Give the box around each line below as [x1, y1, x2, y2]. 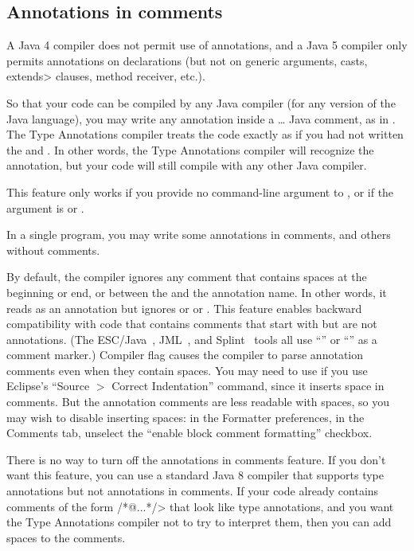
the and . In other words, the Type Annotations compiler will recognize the [6, 141, 374, 158]
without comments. [6, 241, 100, 258]
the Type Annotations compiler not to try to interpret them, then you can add [6, 514, 392, 530]
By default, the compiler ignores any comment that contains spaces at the [6, 268, 367, 285]
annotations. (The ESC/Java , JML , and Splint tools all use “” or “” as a [6, 330, 377, 347]
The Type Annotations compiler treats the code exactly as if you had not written [6, 126, 404, 143]
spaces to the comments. [6, 529, 126, 545]
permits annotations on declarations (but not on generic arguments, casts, [6, 52, 368, 68]
